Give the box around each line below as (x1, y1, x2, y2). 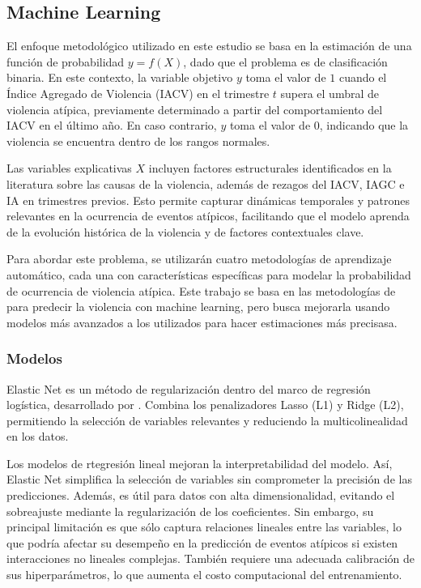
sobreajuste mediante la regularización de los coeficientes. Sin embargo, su (6, 502, 374, 519)
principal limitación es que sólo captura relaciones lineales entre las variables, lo (6, 518, 402, 535)
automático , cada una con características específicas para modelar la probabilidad (6, 266, 411, 283)
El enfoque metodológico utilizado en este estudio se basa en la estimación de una (6, 37, 412, 54)
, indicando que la (319, 117, 409, 134)
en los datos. (6, 428, 69, 445)
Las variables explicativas (6, 160, 132, 177)
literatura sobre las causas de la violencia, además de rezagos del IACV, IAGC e (6, 175, 405, 192)
